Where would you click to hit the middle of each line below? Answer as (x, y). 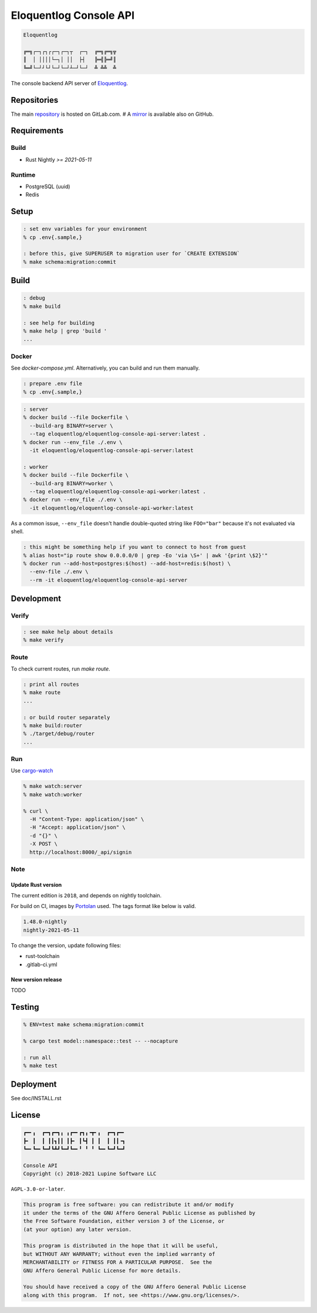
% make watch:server (53, 786)
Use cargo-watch (32, 771)
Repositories (35, 100)
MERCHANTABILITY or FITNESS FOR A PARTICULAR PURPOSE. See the (118, 1262)
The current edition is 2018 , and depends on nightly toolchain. (86, 896)
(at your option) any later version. (77, 1229)
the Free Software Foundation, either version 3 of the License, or (124, 1221)
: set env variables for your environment (85, 229)
